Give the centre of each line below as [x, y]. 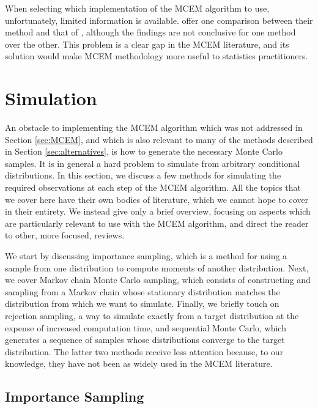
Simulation [51, 98]
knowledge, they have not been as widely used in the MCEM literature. [139, 363]
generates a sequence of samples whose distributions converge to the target [145, 340]
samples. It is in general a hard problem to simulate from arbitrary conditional [153, 163]
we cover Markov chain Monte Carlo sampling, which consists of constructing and [158, 280]
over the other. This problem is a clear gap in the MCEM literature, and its [147, 44]
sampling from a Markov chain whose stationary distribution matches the [142, 291]
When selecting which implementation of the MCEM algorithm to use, [137, 8]
